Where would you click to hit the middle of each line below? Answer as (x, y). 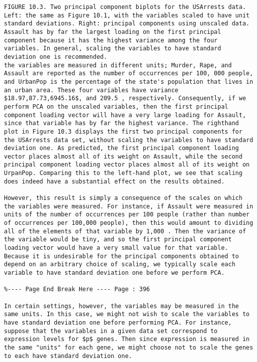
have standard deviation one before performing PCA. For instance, (118, 322)
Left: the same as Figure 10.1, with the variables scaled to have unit (127, 15)
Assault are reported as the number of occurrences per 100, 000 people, (129, 74)
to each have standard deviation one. (68, 356)
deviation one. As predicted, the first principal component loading (122, 148)
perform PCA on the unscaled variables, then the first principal (116, 106)
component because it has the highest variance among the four (111, 40)
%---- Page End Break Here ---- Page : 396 (77, 289)
